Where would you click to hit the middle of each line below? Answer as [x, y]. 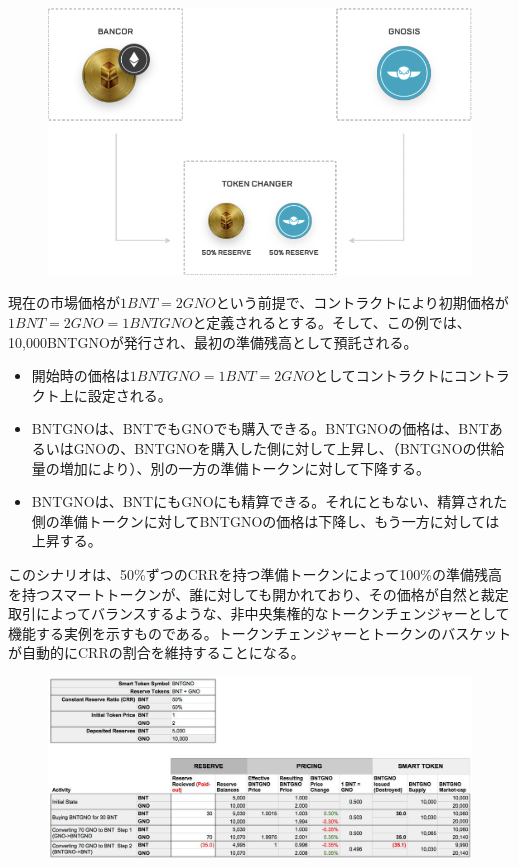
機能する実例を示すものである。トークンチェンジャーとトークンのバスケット [260, 632]
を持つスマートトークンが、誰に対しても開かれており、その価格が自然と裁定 [258, 593]
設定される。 [129, 394]
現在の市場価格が [64, 302]
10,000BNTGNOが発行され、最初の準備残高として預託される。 [213, 341]
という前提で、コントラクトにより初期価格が [362, 302]
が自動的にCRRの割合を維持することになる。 [156, 652]
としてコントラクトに [384, 375]
